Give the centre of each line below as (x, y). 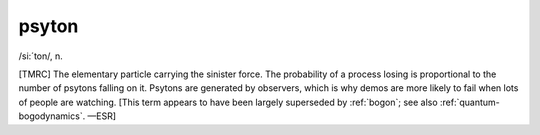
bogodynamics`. (52, 116)
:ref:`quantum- (470, 102)
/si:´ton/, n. (41, 56)
